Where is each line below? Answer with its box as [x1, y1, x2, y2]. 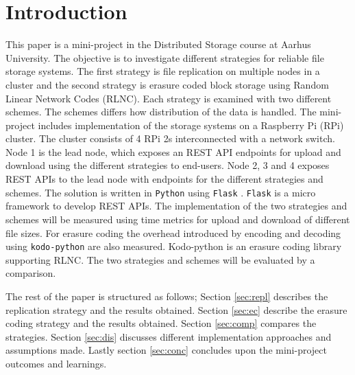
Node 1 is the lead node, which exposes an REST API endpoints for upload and [5, 144, 341, 159]
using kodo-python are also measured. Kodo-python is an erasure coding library [5, 239, 342, 253]
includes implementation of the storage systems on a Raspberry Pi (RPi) [38, 117, 344, 132]
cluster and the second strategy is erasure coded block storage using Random [5, 77, 329, 91]
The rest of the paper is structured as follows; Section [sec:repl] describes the [5, 288, 328, 303]
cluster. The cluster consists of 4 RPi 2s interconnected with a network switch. [5, 131, 335, 146]
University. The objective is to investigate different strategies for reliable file [5, 50, 324, 65]
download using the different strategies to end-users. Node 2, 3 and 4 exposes [5, 158, 330, 172]
